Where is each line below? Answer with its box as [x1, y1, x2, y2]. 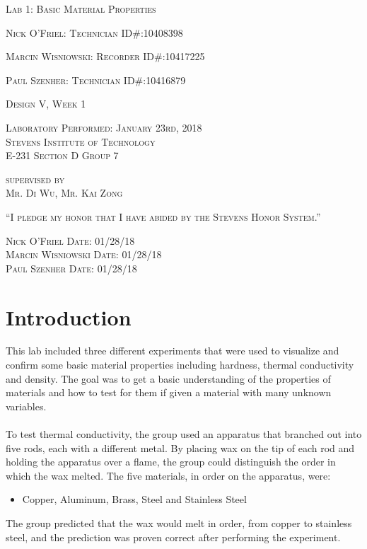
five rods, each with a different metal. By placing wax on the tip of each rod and [6, 440, 355, 455]
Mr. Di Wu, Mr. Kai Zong [6, 185, 123, 200]
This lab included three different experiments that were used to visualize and [6, 343, 339, 358]
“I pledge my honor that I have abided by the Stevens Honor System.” [6, 209, 321, 224]
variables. [6, 398, 47, 413]
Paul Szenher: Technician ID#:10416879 [6, 72, 186, 87]
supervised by [6, 171, 65, 186]
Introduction [6, 302, 132, 331]
